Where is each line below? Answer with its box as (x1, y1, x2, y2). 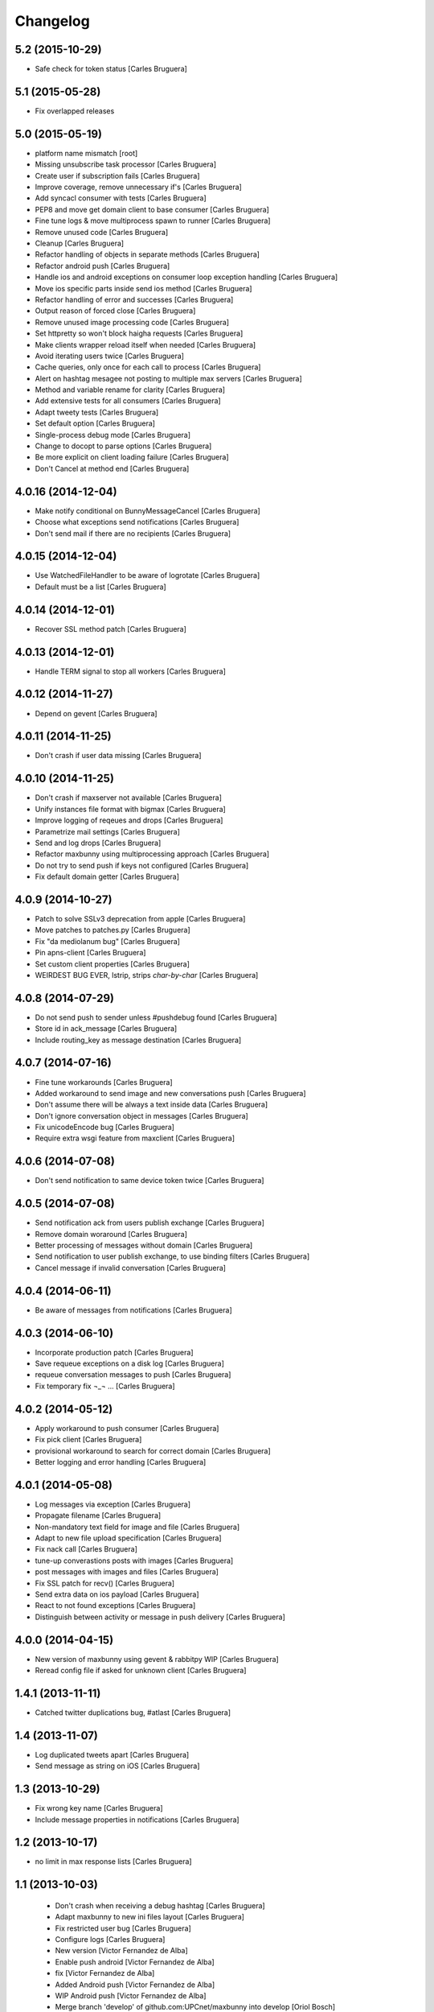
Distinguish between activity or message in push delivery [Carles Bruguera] (35, 1612, 285, 1622)
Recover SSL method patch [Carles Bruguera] (35, 624, 186, 633)
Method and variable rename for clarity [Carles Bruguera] (35, 385, 225, 394)
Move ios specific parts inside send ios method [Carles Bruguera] (35, 283, 252, 293)
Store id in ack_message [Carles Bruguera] (35, 1024, 178, 1033)
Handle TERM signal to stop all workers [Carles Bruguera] (35, 666, 227, 676)
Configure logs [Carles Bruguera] (55, 1935, 166, 1944)
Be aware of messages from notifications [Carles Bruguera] (35, 1305, 232, 1315)
